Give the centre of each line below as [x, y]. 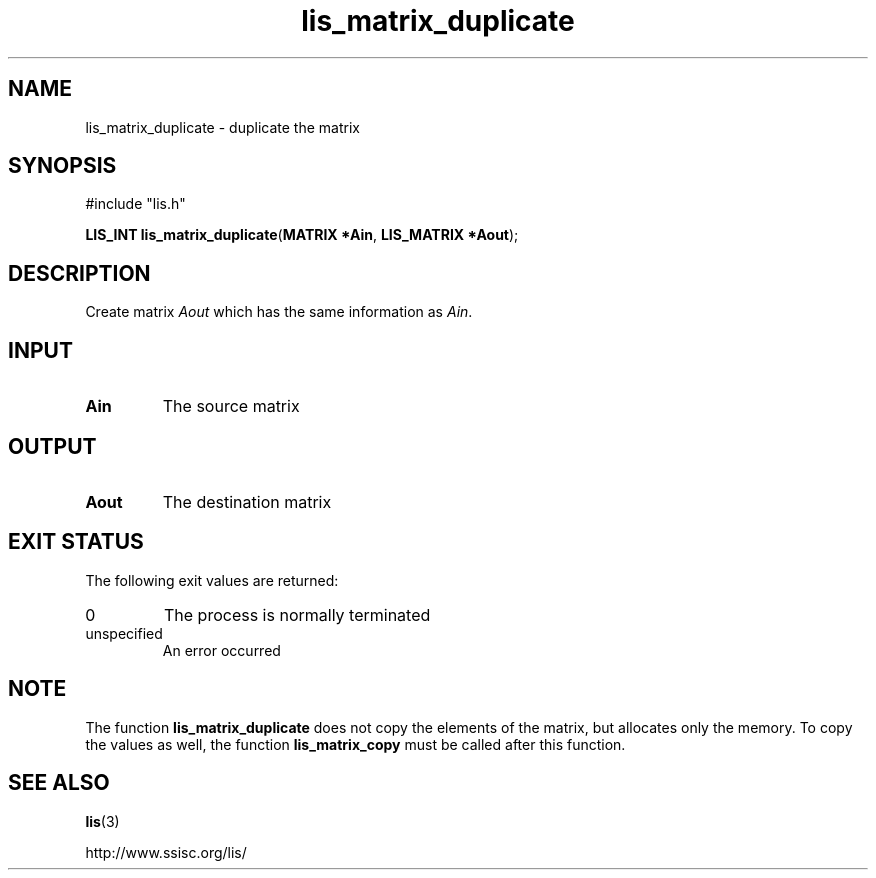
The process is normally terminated [297, 614]
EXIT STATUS [76, 542]
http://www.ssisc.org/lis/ [166, 852]
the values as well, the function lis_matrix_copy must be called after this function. [355, 744]
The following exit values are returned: [212, 580]
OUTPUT [52, 446]
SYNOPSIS [62, 166]
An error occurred [221, 650]
